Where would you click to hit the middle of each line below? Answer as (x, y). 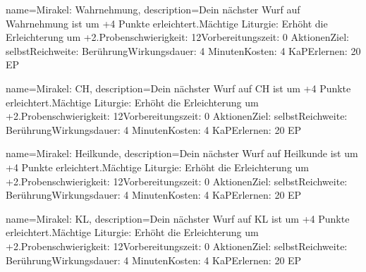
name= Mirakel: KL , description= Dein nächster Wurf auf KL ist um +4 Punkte (178, 218)
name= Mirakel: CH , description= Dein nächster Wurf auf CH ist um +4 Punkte (178, 88)
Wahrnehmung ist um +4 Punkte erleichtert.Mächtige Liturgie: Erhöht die (167, 23)
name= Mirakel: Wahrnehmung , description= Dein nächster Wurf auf (153, 9)
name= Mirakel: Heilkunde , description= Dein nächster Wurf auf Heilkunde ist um (182, 153)
